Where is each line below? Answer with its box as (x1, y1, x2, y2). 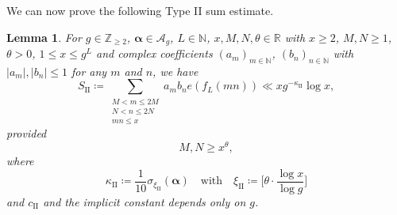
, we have (152, 62, 198, 79)
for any (71, 62, 107, 79)
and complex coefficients (96, 45, 213, 62)
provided (6, 125, 47, 141)
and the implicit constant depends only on (43, 193, 246, 209)
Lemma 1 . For (6, 28, 82, 45)
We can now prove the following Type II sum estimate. (6, 2, 274, 18)
